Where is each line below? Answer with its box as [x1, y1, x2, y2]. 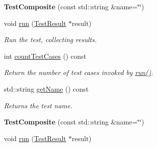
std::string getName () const [4, 83, 89, 94]
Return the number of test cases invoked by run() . [4, 67, 154, 77]
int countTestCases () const [4, 50, 86, 61]
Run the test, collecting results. [4, 34, 97, 45]
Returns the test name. [4, 100, 73, 110]
